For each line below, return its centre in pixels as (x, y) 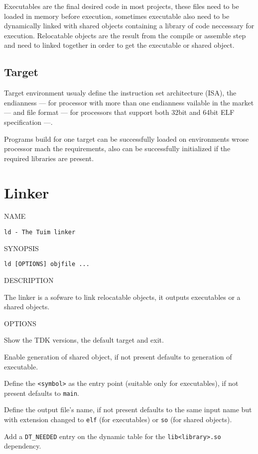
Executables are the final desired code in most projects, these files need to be (122, 6)
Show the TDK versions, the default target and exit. (84, 340)
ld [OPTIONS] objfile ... (47, 264)
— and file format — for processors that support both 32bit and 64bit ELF (119, 112)
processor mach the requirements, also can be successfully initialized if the (117, 148)
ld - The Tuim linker (40, 232)
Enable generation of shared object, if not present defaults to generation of (118, 356)
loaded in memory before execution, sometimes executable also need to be (117, 16)
